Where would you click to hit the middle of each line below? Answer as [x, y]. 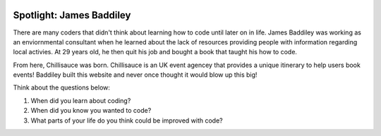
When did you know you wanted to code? [91, 111]
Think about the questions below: [62, 87]
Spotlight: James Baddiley [72, 15]
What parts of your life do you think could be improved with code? [127, 120]
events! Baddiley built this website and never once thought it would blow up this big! [135, 75]
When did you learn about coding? [81, 100]
